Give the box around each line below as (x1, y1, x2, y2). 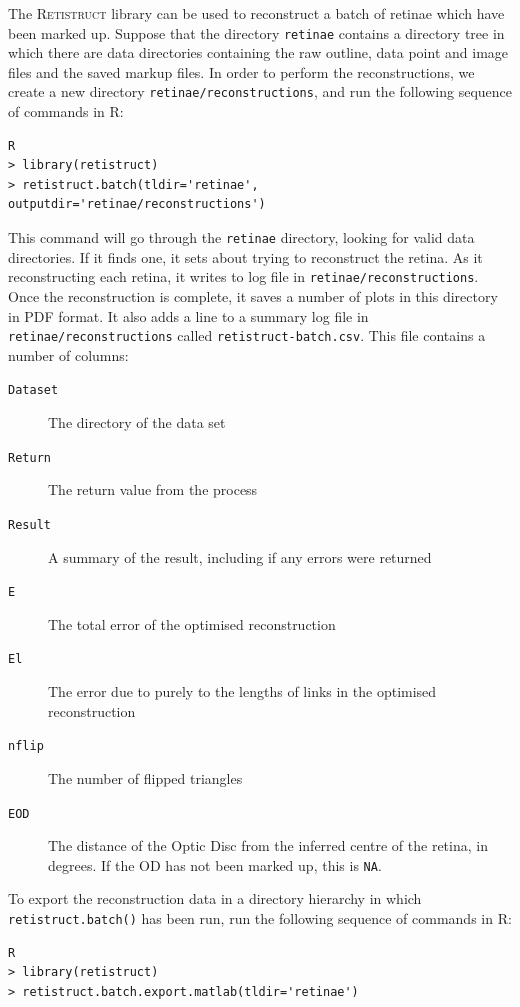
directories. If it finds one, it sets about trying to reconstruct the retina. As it (8, 246, 483, 267)
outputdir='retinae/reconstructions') (8, 197, 266, 212)
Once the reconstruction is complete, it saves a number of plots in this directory (8, 285, 498, 306)
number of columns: (8, 344, 129, 365)
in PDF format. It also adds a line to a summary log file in (8, 305, 369, 326)
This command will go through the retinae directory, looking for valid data (8, 227, 475, 248)
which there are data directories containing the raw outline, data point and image (8, 42, 509, 63)
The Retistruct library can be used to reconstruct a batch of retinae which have (8, 3, 505, 23)
